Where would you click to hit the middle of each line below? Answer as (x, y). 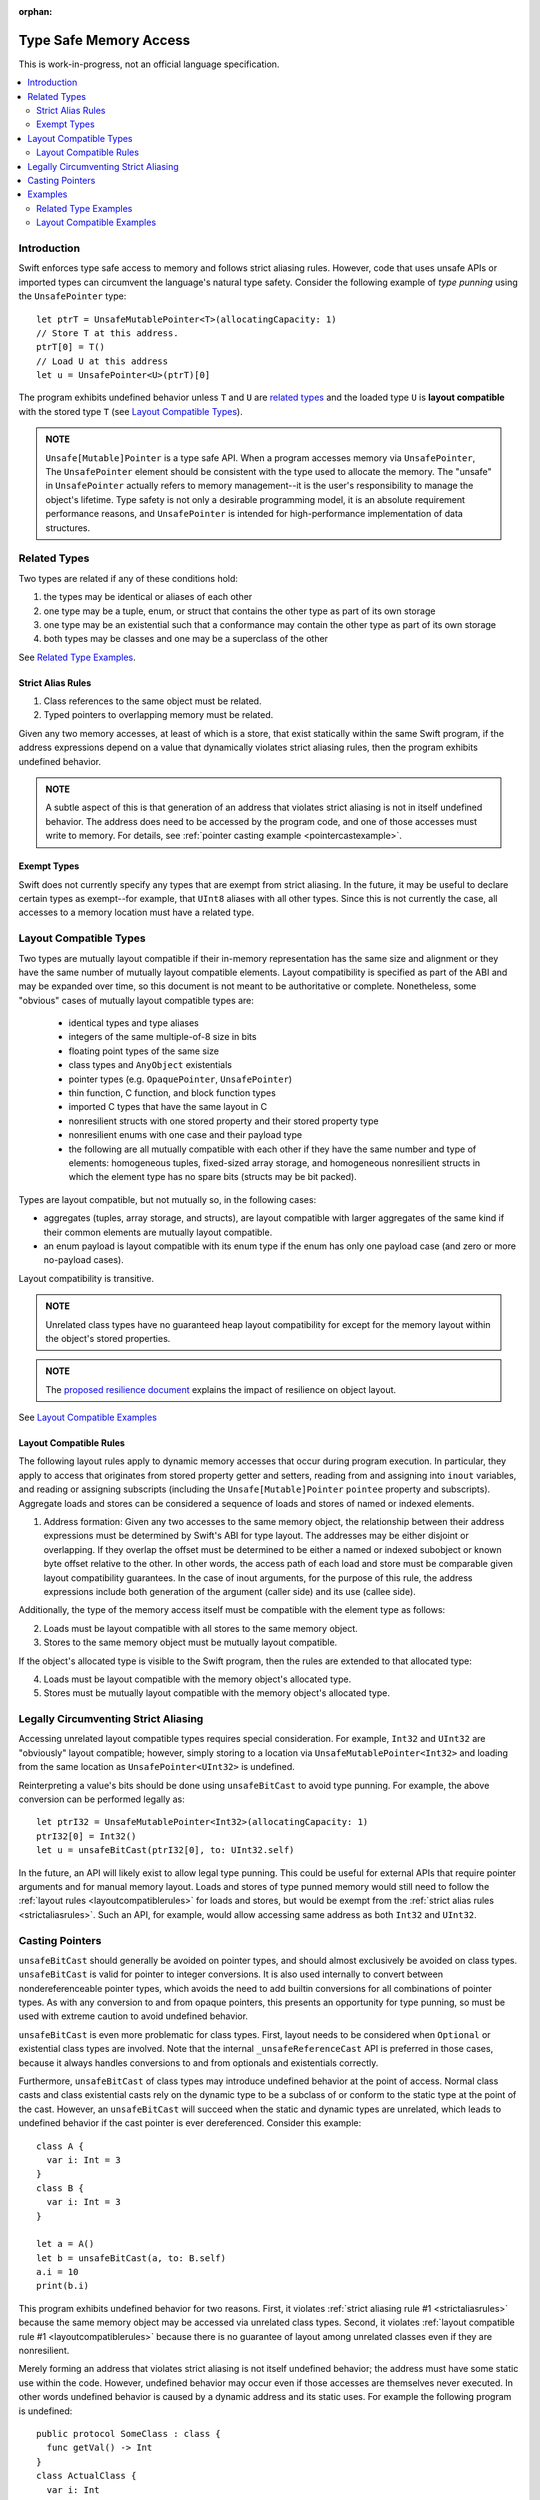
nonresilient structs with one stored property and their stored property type (223, 1121)
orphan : (35, 11)
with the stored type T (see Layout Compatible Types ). (131, 411)
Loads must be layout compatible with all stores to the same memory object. (201, 1628)
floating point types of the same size (144, 1051)
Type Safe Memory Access (104, 40)
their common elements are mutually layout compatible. (158, 1232)
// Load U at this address (102, 361)
